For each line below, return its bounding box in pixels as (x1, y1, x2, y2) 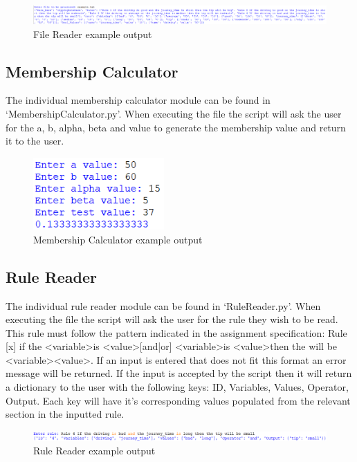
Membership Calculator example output (33, 232, 203, 246)
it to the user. (6, 133, 64, 148)
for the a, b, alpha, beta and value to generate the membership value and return (6, 120, 346, 134)
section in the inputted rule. (6, 407, 125, 421)
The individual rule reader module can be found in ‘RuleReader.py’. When (6, 298, 321, 313)
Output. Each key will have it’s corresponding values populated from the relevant (6, 393, 351, 407)
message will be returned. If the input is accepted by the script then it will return (6, 366, 352, 380)
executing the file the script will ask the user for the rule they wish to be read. (6, 312, 338, 326)
